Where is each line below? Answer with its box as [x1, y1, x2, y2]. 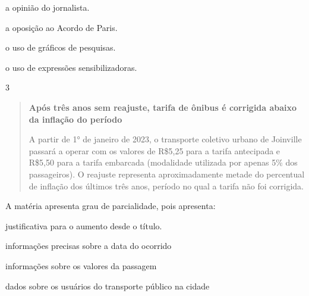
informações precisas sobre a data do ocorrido [5, 239, 172, 252]
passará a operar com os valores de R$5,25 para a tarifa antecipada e [29, 144, 280, 157]
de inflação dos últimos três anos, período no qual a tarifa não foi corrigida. [29, 179, 304, 192]
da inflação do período [29, 113, 122, 125]
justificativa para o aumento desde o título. [5, 219, 162, 232]
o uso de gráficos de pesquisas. [5, 41, 116, 54]
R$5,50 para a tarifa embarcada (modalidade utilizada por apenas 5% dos [29, 156, 298, 169]
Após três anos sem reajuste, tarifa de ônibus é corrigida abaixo [29, 101, 297, 113]
